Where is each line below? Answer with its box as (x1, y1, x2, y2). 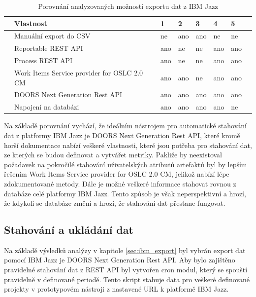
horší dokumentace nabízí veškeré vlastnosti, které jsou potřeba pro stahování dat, (4, 140, 252, 150)
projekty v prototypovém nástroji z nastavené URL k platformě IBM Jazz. (4, 284, 229, 294)
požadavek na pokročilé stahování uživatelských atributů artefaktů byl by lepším (4, 159, 247, 169)
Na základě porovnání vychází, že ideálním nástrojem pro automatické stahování (4, 120, 247, 131)
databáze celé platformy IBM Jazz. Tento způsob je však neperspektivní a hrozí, (4, 188, 246, 198)
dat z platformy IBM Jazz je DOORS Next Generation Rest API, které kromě (4, 130, 240, 140)
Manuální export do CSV (14, 31, 91, 41)
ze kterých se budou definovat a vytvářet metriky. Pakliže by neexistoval (4, 149, 223, 160)
